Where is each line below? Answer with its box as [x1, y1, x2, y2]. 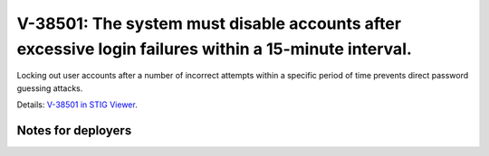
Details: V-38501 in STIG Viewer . [16, 99, 138, 110]
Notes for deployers [16, 123, 132, 138]
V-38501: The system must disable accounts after [16, 14, 402, 33]
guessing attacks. [16, 82, 83, 94]
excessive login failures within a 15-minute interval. [16, 39, 412, 59]
